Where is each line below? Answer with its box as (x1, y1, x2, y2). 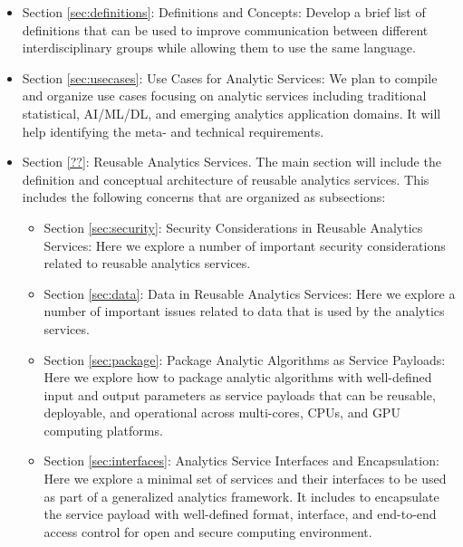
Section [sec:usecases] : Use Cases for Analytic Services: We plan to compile (22, 68, 438, 87)
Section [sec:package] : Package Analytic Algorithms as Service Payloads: (43, 350, 446, 369)
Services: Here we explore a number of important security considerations (43, 235, 446, 254)
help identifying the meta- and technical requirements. (22, 121, 324, 140)
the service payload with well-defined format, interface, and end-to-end (43, 504, 437, 523)
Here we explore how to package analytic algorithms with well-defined (43, 368, 432, 387)
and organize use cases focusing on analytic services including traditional (22, 86, 427, 105)
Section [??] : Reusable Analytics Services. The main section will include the (22, 152, 441, 171)
